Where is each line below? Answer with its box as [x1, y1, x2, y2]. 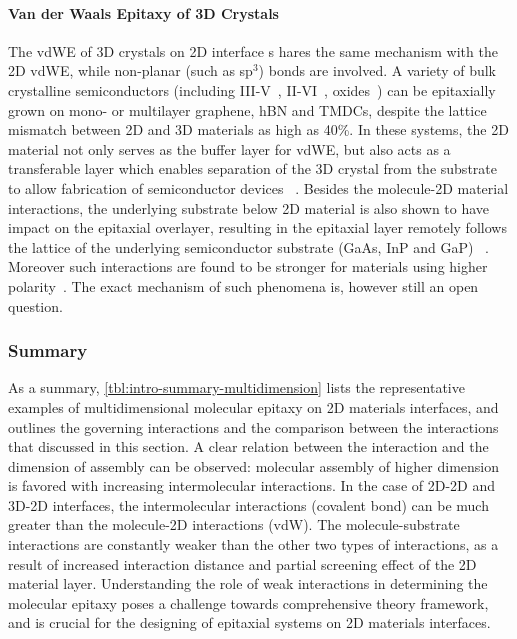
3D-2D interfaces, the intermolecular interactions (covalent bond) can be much [8, 494, 489, 515]
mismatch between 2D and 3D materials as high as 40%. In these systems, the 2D [8, 119, 509, 140]
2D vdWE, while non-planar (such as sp [8, 60, 253, 81]
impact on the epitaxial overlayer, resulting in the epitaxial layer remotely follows [8, 217, 507, 238]
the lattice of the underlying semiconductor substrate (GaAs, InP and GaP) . [8, 236, 489, 257]
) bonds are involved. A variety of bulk [258, 60, 496, 81]
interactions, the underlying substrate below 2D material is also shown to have [8, 197, 490, 218]
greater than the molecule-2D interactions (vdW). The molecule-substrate [8, 514, 460, 535]
